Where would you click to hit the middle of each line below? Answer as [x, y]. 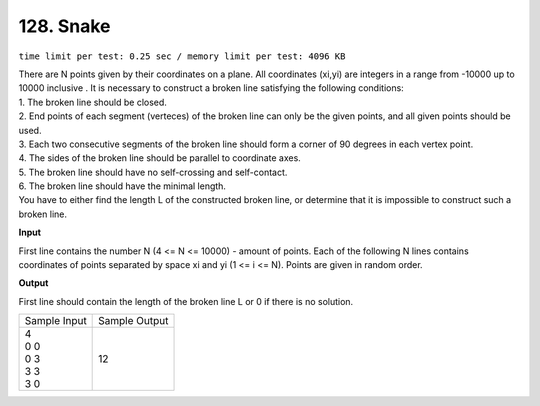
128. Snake [64, 26]
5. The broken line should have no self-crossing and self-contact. [153, 172]
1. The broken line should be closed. [92, 102]
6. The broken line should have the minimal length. [122, 186]
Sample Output [133, 321]
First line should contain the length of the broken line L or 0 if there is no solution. [186, 301]
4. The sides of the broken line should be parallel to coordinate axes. [160, 158]
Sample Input [55, 321]
